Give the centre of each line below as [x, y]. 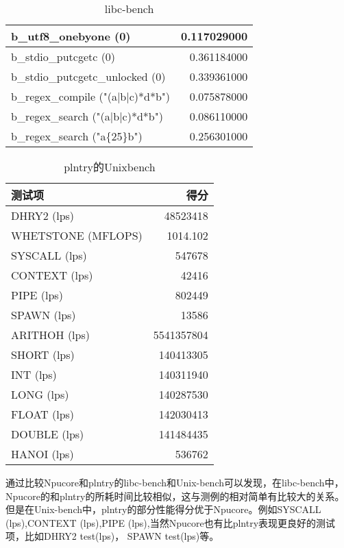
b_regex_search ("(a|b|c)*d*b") [87, 116]
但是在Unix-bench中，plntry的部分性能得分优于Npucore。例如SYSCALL [163, 509]
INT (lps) [34, 374]
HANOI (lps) [42, 454]
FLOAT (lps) [43, 414]
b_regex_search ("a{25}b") [77, 136]
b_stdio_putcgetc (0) [63, 57]
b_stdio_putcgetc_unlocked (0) [88, 76]
